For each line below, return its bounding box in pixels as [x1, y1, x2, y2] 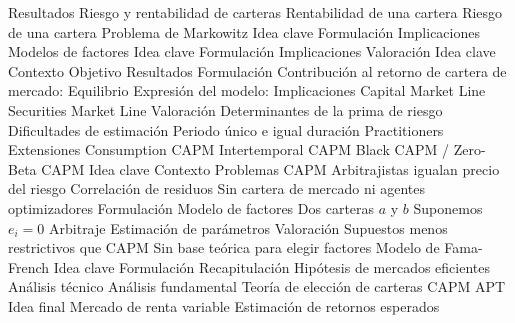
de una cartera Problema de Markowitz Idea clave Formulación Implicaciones [8, 21, 480, 42]
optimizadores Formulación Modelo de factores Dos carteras [8, 197, 375, 218]
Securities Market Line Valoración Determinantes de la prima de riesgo [8, 99, 443, 120]
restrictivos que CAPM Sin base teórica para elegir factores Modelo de [8, 237, 440, 258]
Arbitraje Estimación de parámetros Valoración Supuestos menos [49, 217, 448, 238]
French [8, 256, 50, 277]
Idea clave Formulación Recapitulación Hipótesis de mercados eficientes [53, 256, 491, 277]
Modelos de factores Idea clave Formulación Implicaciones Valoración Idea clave [8, 41, 496, 62]
